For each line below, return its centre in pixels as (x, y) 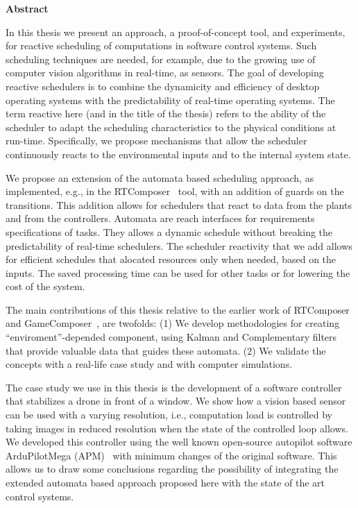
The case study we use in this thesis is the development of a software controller (174, 387)
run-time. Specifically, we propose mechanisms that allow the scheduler (156, 141)
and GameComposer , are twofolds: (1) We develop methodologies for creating (173, 323)
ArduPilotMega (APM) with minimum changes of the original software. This (171, 455)
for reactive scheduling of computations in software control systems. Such (161, 45)
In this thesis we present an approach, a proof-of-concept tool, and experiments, (176, 32)
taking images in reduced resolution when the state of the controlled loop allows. (177, 428)
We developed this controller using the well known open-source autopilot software (179, 442)
